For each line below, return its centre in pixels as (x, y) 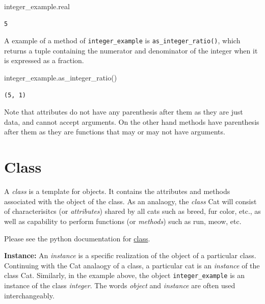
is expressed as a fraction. (44, 60)
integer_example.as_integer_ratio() (61, 78)
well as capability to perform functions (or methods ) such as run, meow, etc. (123, 221)
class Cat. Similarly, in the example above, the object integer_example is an (125, 275)
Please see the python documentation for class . (77, 238)
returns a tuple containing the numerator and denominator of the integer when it (131, 50)
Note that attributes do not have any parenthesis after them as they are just (124, 112)
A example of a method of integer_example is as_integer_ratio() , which (122, 40)
